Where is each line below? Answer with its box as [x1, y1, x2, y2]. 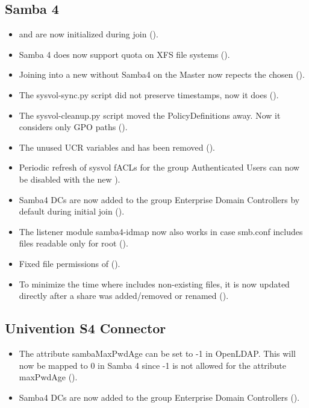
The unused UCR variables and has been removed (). [19, 140, 216, 153]
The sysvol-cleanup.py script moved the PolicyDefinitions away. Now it [19, 108, 281, 121]
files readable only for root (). [19, 237, 128, 250]
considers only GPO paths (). [19, 121, 128, 133]
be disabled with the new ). [19, 172, 120, 185]
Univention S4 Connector [5, 319, 166, 337]
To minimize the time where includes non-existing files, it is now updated [19, 277, 290, 290]
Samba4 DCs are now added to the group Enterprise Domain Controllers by [19, 193, 300, 206]
